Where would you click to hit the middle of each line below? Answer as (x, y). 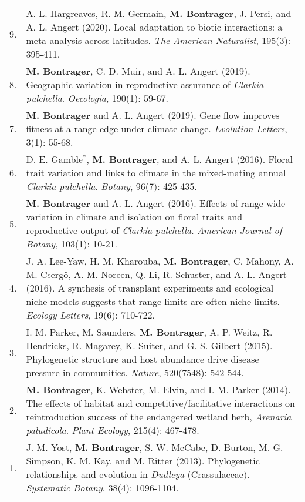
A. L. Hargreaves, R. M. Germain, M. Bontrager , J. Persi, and (159, 13)
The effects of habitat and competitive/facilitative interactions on (160, 403)
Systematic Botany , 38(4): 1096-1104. (102, 488)
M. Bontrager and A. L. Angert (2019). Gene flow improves (153, 115)
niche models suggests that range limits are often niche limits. (153, 301)
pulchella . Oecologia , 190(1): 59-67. (97, 98)
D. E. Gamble (55, 159)
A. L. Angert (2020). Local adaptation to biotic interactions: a (154, 27)
